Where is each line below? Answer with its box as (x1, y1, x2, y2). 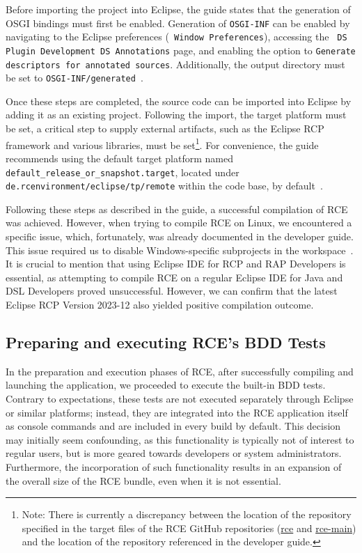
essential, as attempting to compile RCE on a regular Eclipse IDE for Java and (6, 270, 343, 284)
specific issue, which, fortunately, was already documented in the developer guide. (6, 229, 354, 243)
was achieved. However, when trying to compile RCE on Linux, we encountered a (6, 215, 352, 230)
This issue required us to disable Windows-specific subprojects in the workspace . (6, 242, 354, 257)
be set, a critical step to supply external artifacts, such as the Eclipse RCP (6, 121, 324, 136)
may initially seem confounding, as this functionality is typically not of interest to (6, 432, 354, 446)
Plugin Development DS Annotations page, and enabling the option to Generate (6, 42, 356, 57)
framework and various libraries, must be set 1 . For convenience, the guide (6, 135, 319, 152)
